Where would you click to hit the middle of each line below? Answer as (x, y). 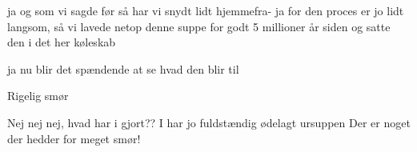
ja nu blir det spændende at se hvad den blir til (123, 68)
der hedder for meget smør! (74, 138)
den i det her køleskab (62, 42)
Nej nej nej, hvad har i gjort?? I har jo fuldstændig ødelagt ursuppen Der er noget (209, 122)
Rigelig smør (38, 96)
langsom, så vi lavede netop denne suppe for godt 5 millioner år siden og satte (199, 26)
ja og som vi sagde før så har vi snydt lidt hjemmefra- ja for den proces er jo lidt (206, 10)
